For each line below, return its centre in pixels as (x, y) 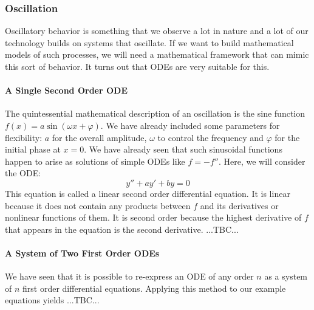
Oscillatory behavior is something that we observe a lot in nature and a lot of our (157, 31)
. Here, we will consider (262, 161)
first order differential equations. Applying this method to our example (154, 288)
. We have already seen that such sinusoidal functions (183, 149)
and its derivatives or (239, 205)
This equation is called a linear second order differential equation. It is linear (148, 193)
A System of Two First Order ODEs (82, 253)
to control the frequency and (210, 137)
